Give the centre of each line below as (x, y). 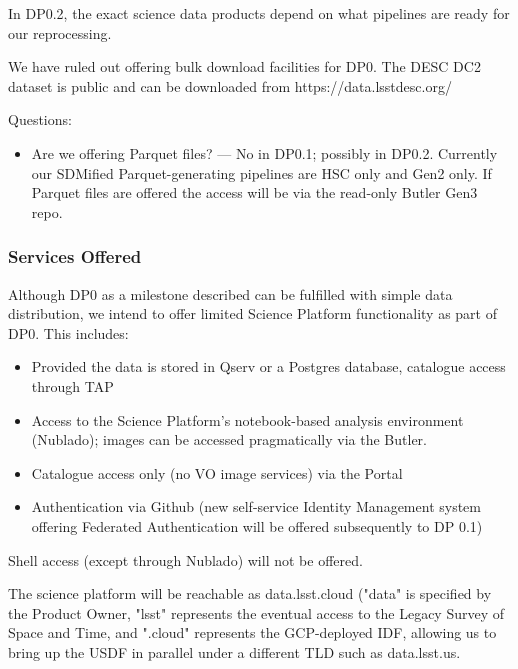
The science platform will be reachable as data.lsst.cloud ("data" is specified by (250, 593)
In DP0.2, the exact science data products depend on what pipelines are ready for (259, 13)
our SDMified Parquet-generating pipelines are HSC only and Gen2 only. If (261, 172)
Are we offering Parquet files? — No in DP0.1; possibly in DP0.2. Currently (264, 152)
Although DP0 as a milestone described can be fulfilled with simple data (230, 293)
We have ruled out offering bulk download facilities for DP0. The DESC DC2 (244, 66)
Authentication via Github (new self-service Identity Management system (256, 506)
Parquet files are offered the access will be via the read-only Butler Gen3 (254, 192)
